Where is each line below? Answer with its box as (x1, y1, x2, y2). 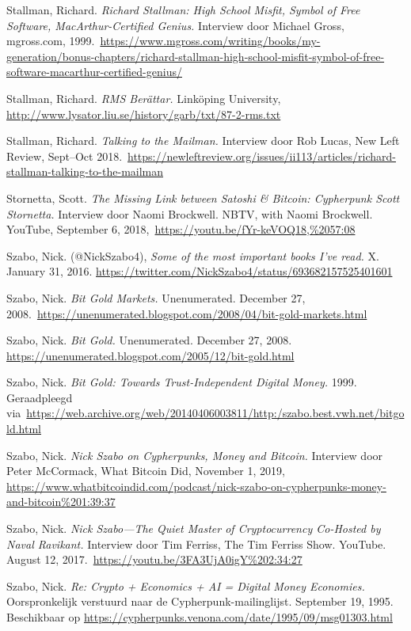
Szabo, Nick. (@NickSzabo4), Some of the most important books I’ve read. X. (6, 247, 379, 264)
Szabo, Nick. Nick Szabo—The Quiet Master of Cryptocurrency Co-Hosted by (6, 520, 381, 537)
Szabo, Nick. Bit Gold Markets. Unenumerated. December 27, (6, 289, 306, 306)
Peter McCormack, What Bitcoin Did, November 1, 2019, (6, 462, 285, 479)
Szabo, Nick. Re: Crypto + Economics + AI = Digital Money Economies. (6, 577, 365, 594)
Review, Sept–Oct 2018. (6, 147, 123, 164)
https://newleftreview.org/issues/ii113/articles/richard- (127, 147, 396, 164)
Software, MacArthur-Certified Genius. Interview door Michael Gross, (6, 17, 344, 33)
